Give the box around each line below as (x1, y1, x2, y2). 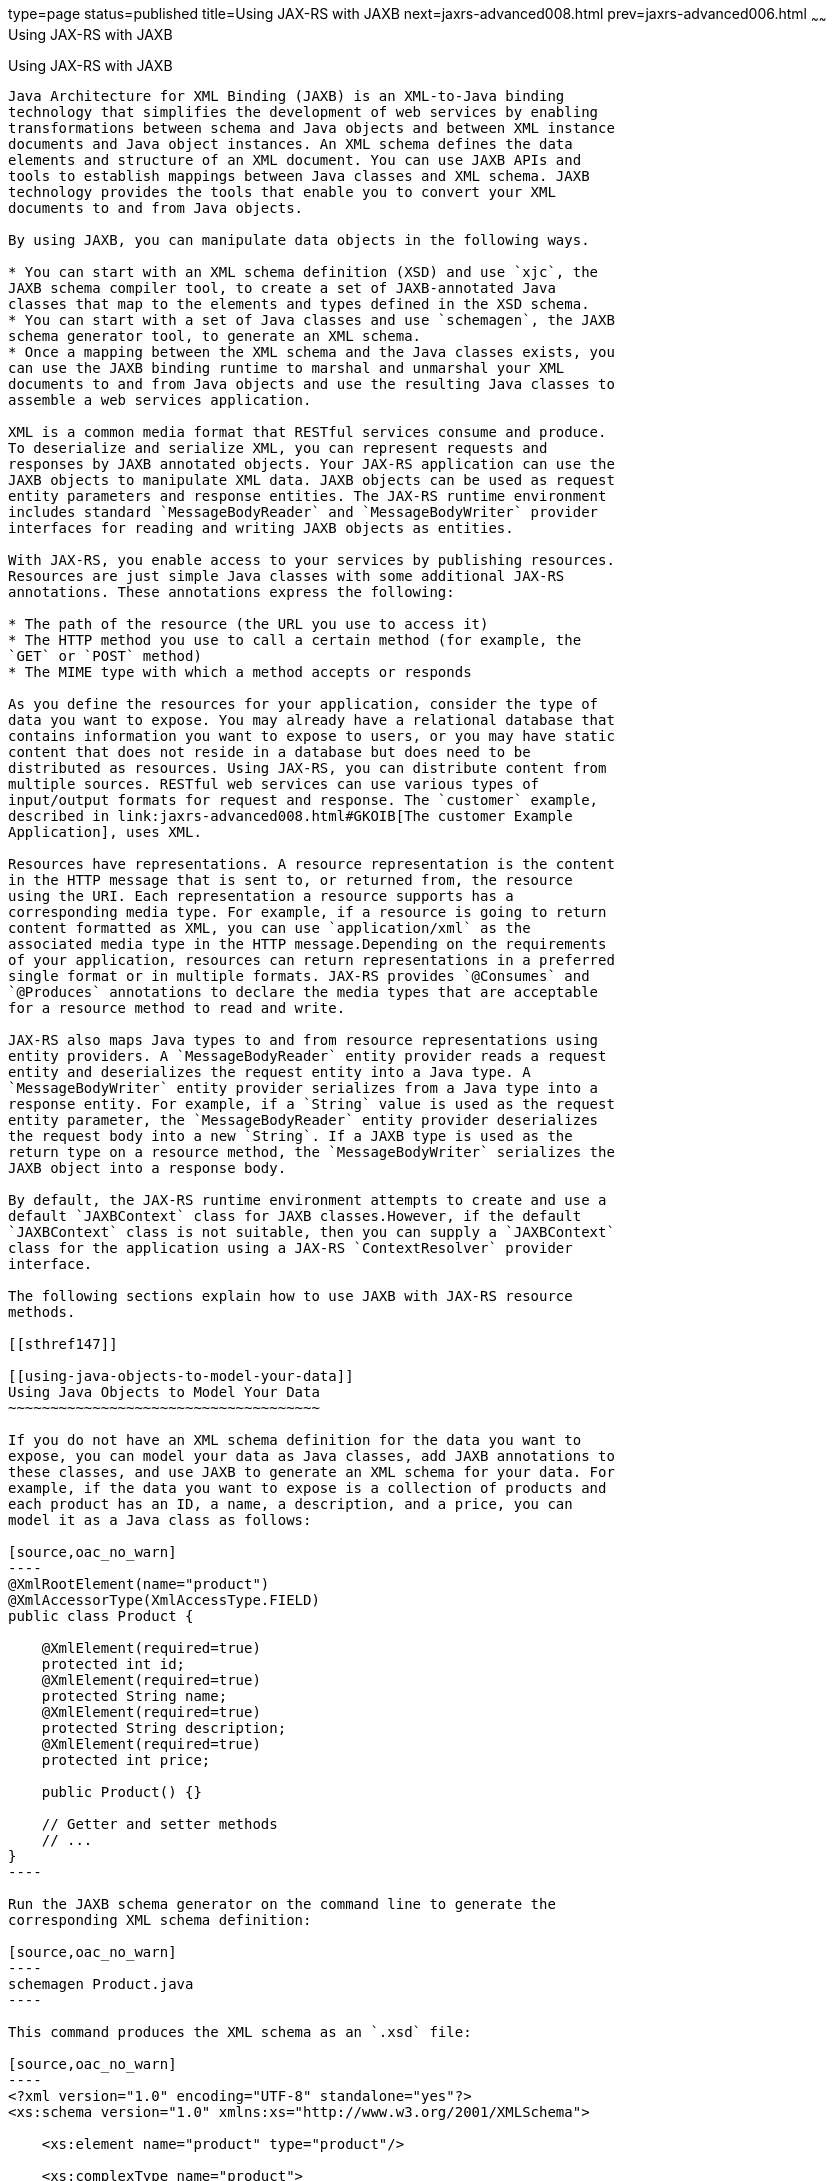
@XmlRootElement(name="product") (8, 1575, 270, 1592)
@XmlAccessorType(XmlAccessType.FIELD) (8, 1591, 320, 1608)
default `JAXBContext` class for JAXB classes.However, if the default (8, 1207, 582, 1224)
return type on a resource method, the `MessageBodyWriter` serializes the (8, 1143, 615, 1160)
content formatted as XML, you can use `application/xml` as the (8, 919, 531, 936)
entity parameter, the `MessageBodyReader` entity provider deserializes (8, 1111, 599, 1128)
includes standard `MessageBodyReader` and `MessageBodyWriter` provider (8, 503, 599, 520)
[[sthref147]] (8, 1335, 118, 1352)
